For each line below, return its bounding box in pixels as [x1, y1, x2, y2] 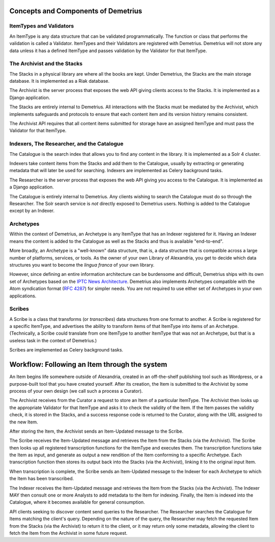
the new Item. [9, 419, 38, 425]
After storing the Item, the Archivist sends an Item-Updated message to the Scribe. [9, 428, 183, 434]
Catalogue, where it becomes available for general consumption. [9, 499, 145, 505]
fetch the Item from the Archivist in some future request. [9, 530, 128, 536]
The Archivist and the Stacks [9, 60, 82, 67]
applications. [9, 293, 37, 299]
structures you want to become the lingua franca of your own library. [9, 262, 155, 268]
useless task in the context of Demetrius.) [9, 337, 97, 343]
